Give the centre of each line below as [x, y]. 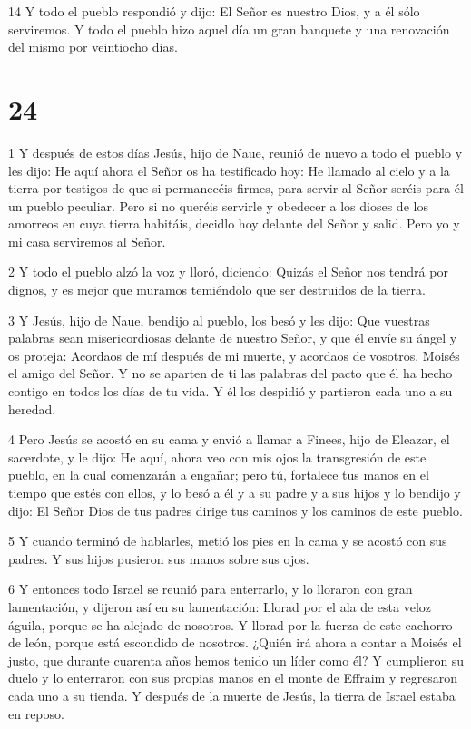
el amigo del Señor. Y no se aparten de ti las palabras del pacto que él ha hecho [231, 373]
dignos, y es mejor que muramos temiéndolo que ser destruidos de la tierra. [217, 290]
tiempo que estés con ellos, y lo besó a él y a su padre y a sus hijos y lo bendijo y [235, 492]
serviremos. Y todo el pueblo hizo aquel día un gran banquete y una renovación [229, 29]
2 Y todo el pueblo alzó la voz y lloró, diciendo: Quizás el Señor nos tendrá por [228, 272]
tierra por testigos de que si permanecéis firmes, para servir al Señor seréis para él [236, 188]
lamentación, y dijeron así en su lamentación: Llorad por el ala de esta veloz [220, 606]
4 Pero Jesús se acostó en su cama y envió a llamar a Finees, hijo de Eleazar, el [229, 439]
